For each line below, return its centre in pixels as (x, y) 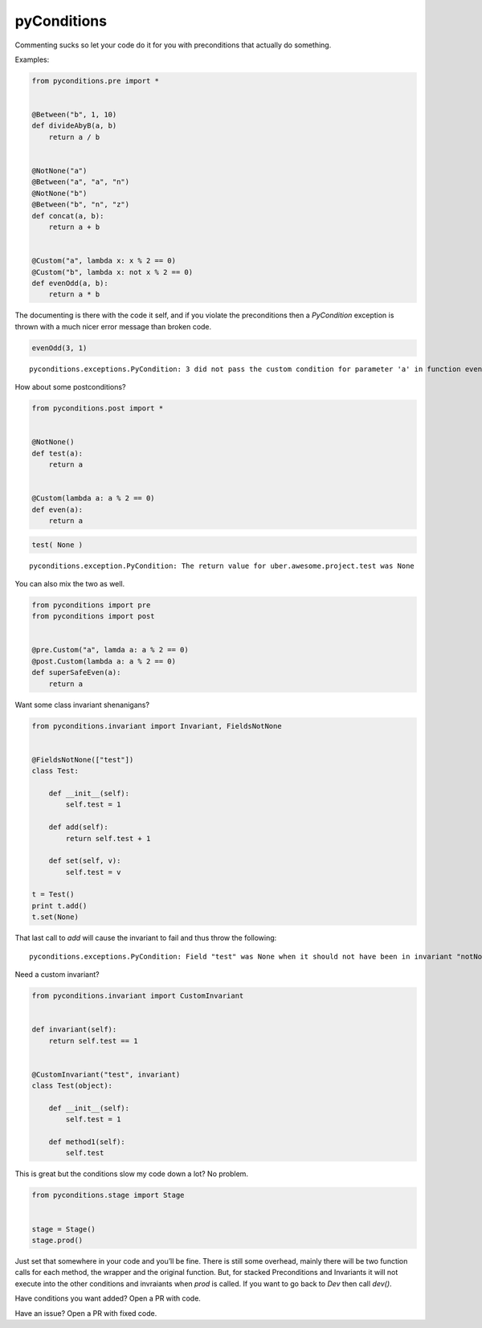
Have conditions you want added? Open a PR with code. (108, 1298)
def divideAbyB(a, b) (74, 126)
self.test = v (93, 872)
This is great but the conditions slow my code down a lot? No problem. (132, 1174)
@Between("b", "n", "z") (81, 204)
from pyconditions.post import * (98, 409)
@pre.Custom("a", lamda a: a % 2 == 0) (110, 650)
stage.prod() (57, 1240)
